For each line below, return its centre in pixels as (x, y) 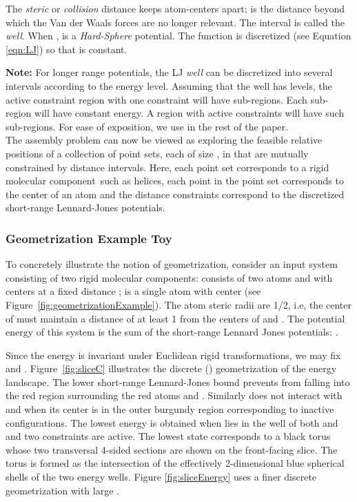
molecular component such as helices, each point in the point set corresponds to (175, 181)
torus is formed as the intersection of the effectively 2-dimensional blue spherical (175, 463)
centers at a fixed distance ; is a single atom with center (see (133, 291)
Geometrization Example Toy (89, 238)
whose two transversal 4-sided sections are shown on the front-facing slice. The (172, 449)
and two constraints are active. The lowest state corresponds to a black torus (168, 436)
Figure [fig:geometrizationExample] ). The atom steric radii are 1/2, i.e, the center (178, 304)
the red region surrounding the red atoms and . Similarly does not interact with (174, 395)
